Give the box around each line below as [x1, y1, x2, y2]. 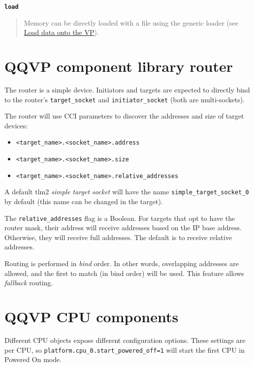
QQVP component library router [4, 56, 233, 76]
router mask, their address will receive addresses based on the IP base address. [4, 222, 242, 233]
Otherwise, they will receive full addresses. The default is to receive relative [4, 232, 232, 242]
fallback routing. [4, 277, 53, 288]
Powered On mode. [4, 354, 62, 365]
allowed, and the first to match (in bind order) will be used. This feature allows [4, 268, 244, 278]
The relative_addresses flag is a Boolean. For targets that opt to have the [4, 213, 235, 223]
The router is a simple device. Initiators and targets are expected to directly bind [4, 84, 250, 94]
